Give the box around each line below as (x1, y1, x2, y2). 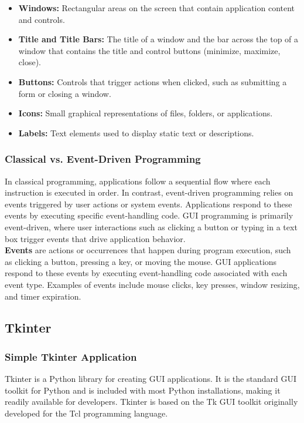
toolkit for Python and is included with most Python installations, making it (5, 384, 281, 396)
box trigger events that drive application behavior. (5, 232, 186, 244)
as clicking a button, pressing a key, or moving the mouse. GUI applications (5, 255, 277, 267)
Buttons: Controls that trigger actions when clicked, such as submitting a (18, 75, 287, 88)
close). (18, 56, 41, 68)
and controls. (18, 13, 65, 25)
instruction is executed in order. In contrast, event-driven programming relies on (5, 186, 293, 199)
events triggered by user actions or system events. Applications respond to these (5, 197, 292, 210)
